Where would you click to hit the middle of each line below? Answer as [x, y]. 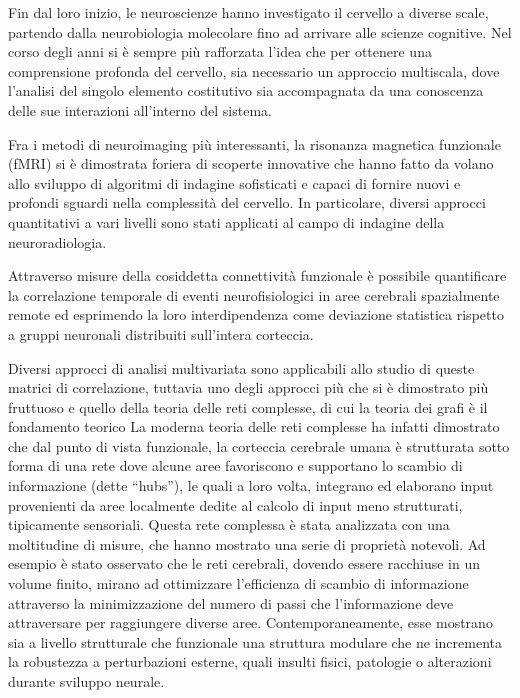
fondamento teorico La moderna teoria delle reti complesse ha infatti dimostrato [254, 426]
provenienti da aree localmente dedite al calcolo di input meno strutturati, [235, 504]
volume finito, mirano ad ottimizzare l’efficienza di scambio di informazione [238, 583]
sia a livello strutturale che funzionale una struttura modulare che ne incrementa [255, 641]
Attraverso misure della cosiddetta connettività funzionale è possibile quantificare [257, 275]
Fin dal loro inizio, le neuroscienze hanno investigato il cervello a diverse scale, [248, 12]
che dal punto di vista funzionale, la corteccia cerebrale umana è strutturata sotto [259, 445]
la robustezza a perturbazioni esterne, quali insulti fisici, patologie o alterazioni [250, 661]
